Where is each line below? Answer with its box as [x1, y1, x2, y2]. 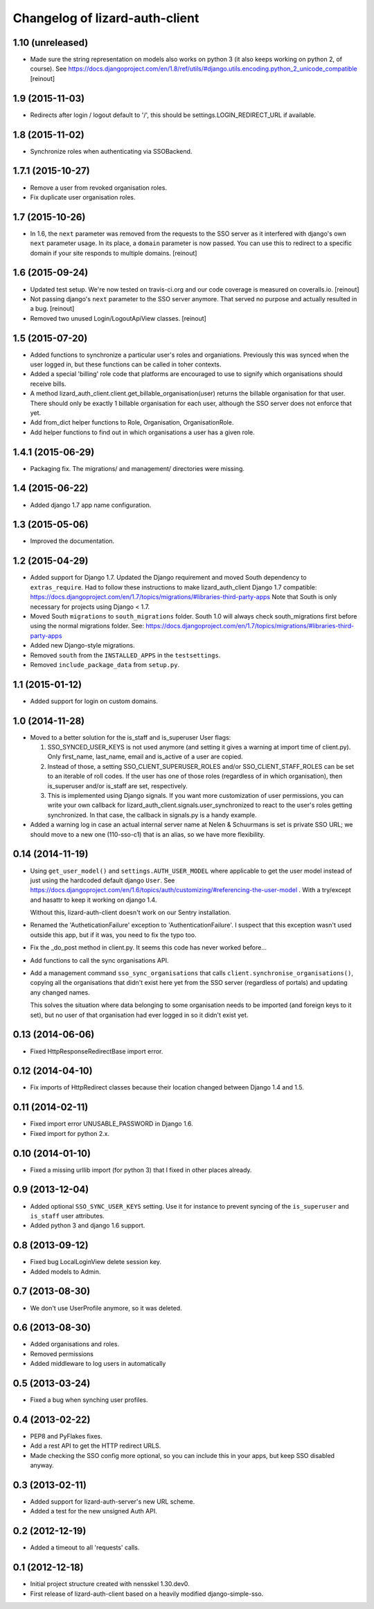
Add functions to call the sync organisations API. [30, 956, 169, 964]
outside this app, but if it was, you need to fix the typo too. [30, 930, 197, 939]
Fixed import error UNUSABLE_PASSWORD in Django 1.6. [30, 1119, 193, 1128]
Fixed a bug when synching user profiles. [30, 1396, 148, 1404]
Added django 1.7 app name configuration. [30, 501, 152, 509]
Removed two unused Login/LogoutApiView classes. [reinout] [30, 314, 207, 322]
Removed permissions [30, 1349, 93, 1358]
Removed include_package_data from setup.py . [30, 660, 180, 668]
